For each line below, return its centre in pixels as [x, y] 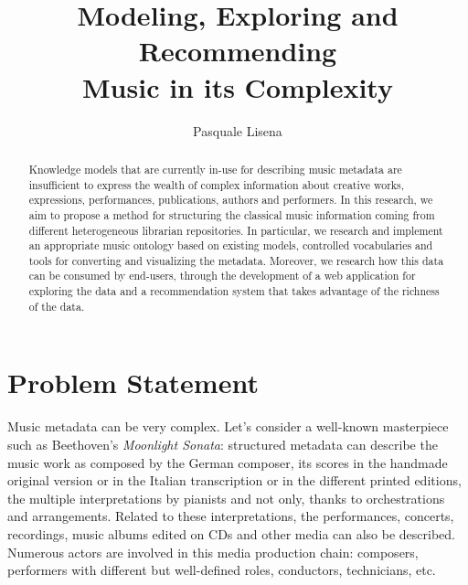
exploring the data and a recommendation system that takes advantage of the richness [234, 291]
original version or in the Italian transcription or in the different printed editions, [234, 480]
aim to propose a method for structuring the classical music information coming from [232, 214]
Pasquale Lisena [238, 130]
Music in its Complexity [238, 86]
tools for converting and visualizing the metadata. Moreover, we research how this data [236, 260]
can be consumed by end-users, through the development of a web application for [222, 276]
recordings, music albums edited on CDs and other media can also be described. [232, 533]
